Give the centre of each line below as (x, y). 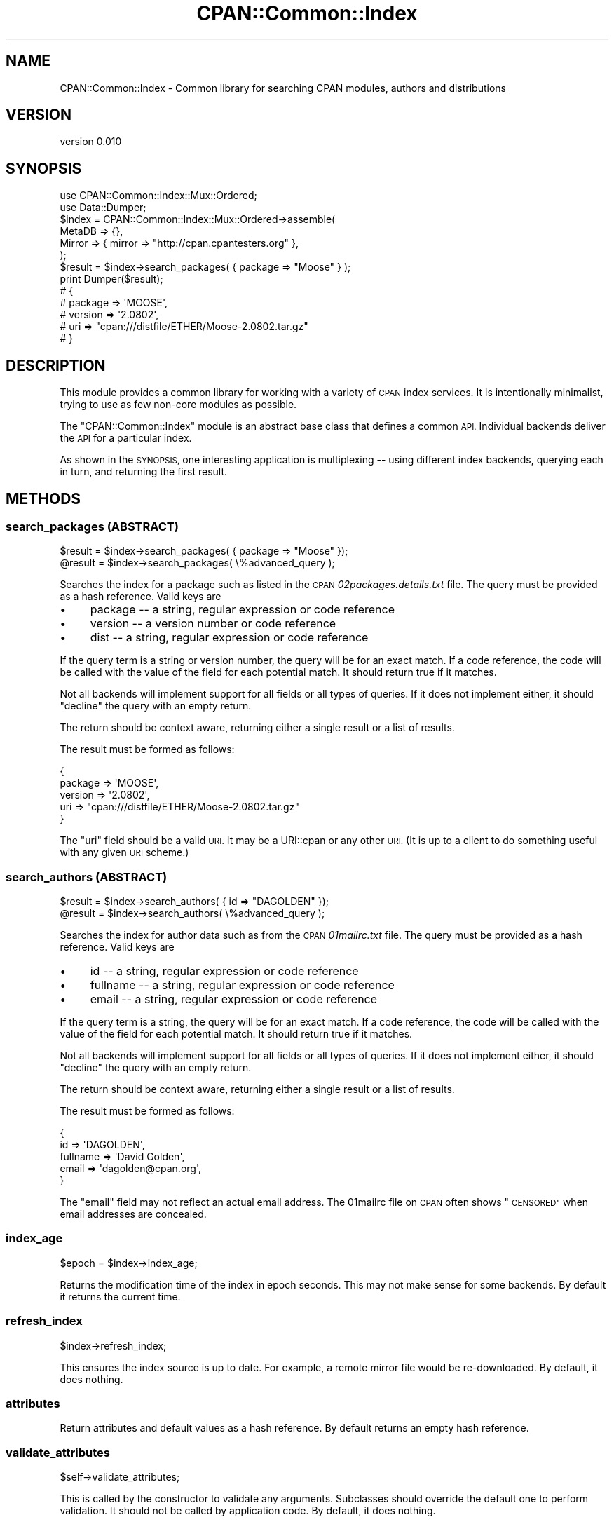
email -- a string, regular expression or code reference (234, 999)
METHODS (43, 498)
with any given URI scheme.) (124, 852)
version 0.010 (91, 142)
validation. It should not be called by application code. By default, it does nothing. (248, 1511)
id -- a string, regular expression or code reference (224, 971)
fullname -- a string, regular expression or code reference (242, 985)
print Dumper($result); (111, 279)
